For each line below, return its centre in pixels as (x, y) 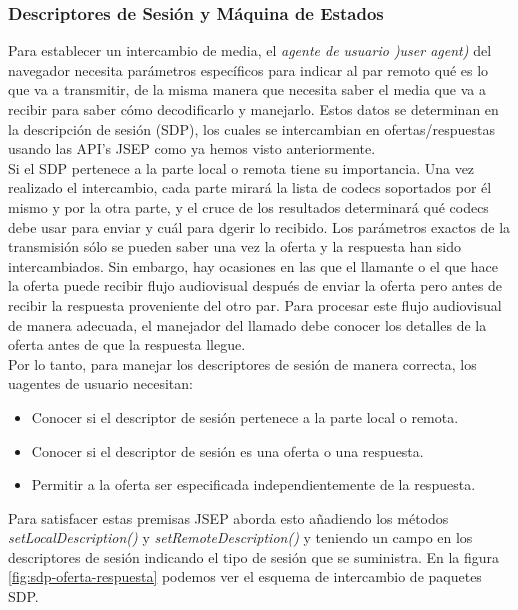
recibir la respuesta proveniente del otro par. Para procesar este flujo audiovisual (255, 304)
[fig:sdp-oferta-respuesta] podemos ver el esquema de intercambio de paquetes (245, 576)
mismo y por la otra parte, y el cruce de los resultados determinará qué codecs (248, 206)
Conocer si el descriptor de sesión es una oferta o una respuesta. (227, 450)
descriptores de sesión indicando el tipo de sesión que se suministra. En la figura (254, 556)
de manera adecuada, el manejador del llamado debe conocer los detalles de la (247, 324)
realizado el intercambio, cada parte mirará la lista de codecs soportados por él (250, 187)
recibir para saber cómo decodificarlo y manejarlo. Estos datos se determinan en (253, 109)
